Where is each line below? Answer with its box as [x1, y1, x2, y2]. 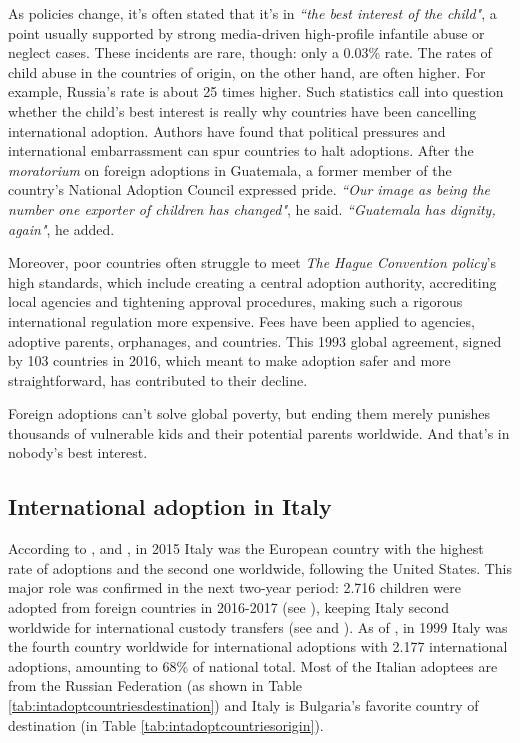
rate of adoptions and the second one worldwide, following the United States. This [8, 557, 513, 578]
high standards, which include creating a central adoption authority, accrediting [8, 271, 497, 292]
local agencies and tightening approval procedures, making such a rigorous [8, 291, 463, 312]
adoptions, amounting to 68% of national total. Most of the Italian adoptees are [8, 655, 498, 676]
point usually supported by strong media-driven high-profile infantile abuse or [8, 22, 485, 43]
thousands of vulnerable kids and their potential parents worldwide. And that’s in [8, 422, 510, 443]
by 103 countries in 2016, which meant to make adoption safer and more [8, 350, 451, 371]
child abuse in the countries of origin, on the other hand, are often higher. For [8, 61, 486, 82]
